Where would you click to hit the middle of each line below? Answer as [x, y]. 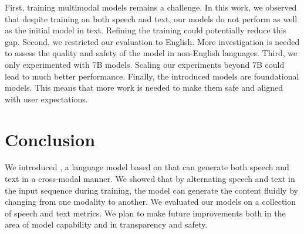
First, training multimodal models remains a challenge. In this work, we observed [151, 7]
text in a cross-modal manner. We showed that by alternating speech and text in [150, 179]
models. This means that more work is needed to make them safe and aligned [144, 87]
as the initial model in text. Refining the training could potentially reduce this [146, 30]
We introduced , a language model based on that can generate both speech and [147, 167]
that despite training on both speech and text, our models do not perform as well [151, 18]
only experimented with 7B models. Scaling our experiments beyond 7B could [145, 64]
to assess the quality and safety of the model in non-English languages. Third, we [151, 53]
